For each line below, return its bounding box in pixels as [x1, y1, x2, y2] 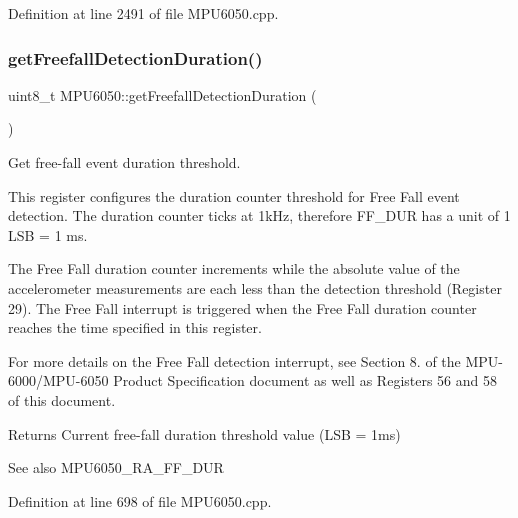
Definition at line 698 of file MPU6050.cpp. [8, 490, 272, 511]
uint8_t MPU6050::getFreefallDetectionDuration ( [8, 84, 317, 105]
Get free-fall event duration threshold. [8, 152, 241, 172]
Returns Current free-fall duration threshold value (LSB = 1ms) [8, 423, 401, 444]
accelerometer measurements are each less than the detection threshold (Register [8, 277, 502, 298]
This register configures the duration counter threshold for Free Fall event [8, 185, 460, 206]
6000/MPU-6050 [8, 370, 109, 391]
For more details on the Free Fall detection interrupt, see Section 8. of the [8, 350, 461, 371]
